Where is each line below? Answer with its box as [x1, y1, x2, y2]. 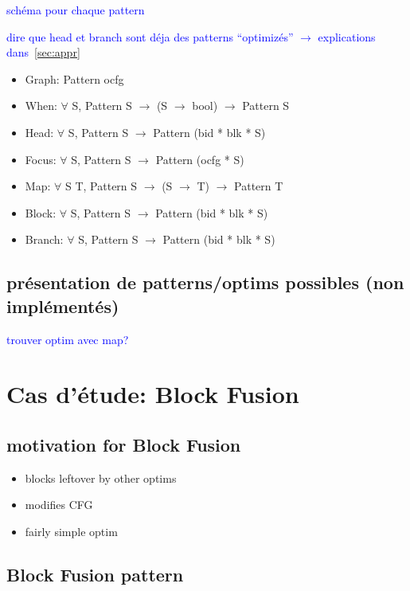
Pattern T [234, 178, 283, 194]
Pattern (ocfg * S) [155, 151, 244, 167]
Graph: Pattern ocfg [25, 70, 124, 87]
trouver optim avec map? [6, 331, 129, 347]
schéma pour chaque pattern [6, 2, 145, 18]
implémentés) [6, 293, 119, 318]
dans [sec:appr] [6, 44, 80, 61]
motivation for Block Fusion [6, 432, 241, 456]
